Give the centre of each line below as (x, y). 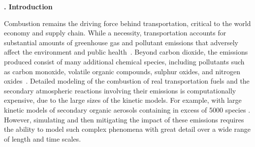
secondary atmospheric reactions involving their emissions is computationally (120, 90)
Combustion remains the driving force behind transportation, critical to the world (127, 23)
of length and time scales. (43, 138)
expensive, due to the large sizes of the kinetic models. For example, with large (123, 100)
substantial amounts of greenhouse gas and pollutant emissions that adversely (121, 42)
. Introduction (28, 6)
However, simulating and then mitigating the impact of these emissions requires (124, 119)
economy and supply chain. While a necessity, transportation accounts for (115, 33)
